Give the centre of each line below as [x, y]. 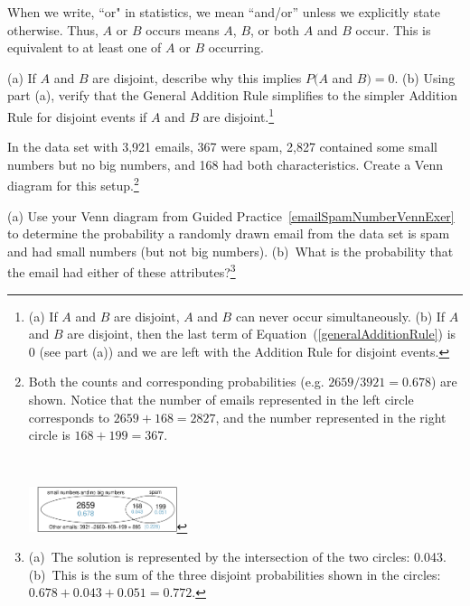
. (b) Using [425, 77]
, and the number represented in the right [331, 417]
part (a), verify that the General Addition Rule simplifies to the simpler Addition [233, 95]
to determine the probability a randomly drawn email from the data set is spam [229, 233]
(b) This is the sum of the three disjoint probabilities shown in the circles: [235, 574]
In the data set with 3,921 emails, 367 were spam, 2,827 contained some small [222, 147]
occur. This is [393, 29]
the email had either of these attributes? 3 [122, 271]
